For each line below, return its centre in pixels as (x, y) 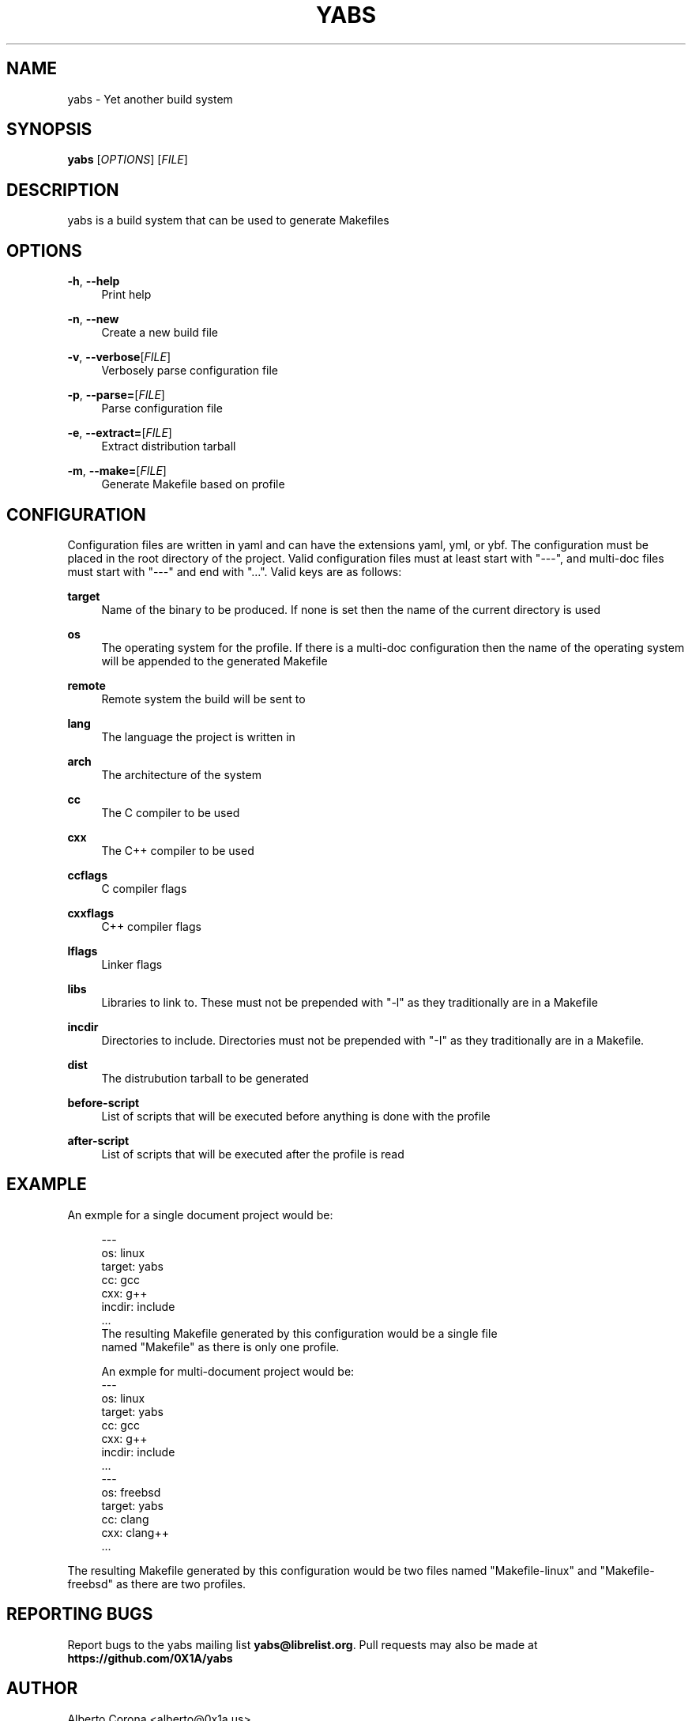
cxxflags (90, 913)
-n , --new (93, 319)
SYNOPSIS (49, 130)
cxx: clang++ (135, 1532)
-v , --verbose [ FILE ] (119, 357)
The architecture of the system (181, 774)
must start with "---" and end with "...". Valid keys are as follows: (235, 571)
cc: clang (125, 1519)
